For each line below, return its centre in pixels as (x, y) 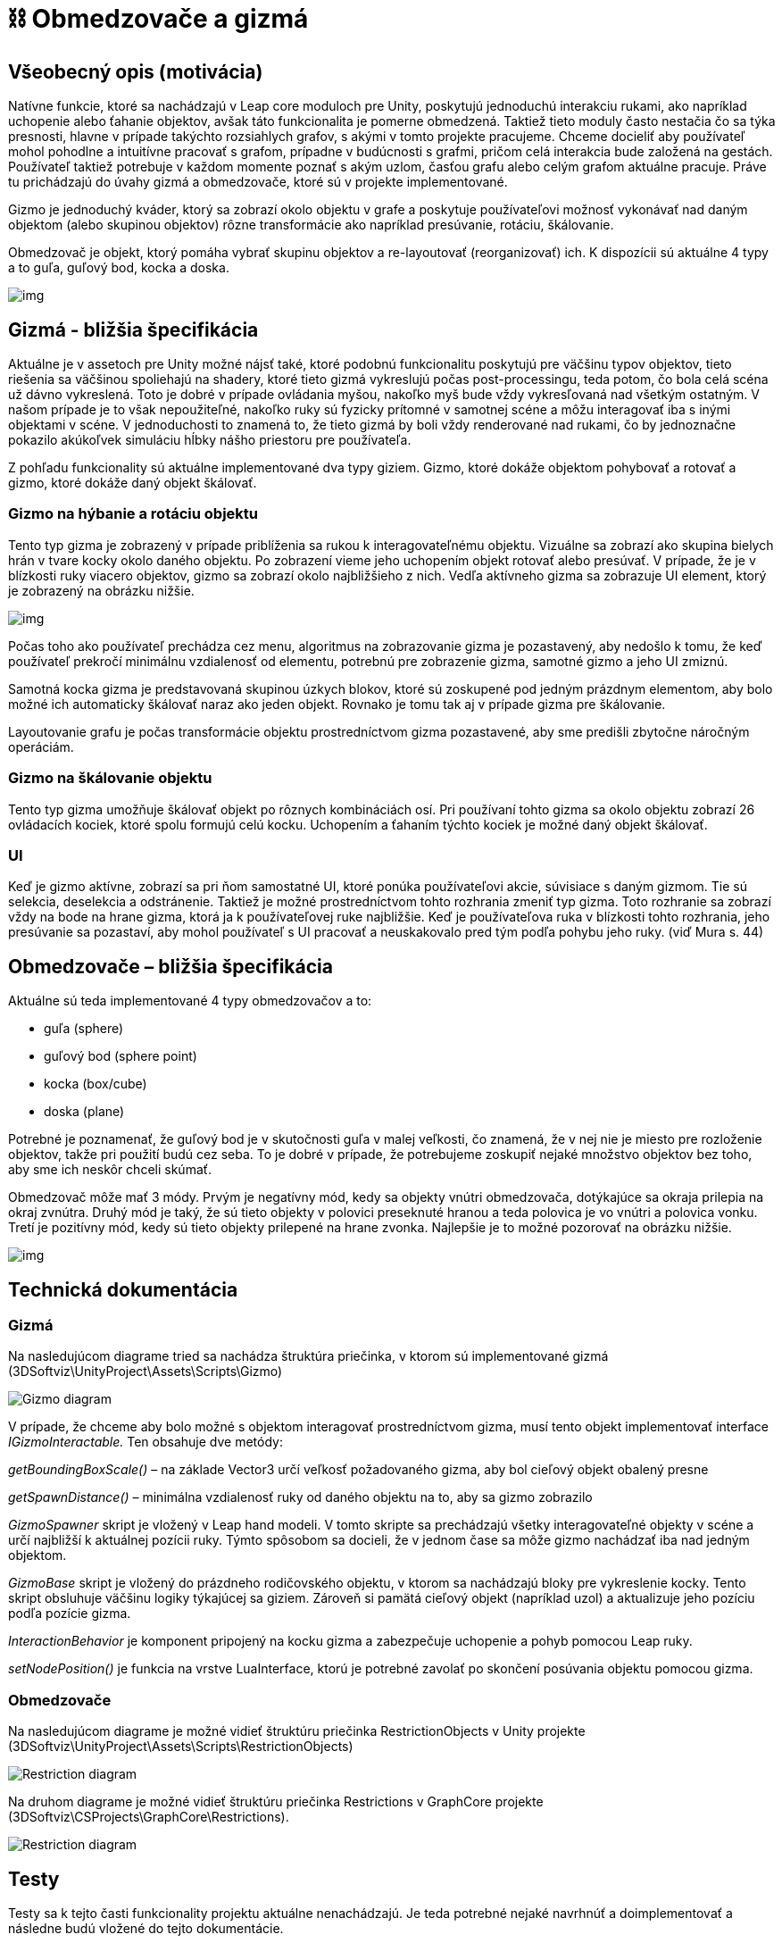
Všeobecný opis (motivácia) (136, 71)
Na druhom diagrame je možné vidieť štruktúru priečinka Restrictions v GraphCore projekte (276, 1802)
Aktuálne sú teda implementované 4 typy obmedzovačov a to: (190, 1001)
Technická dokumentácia (123, 1289)
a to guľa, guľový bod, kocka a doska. (119, 268)
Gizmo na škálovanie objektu (110, 778)
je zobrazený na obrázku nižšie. (101, 590)
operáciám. (41, 746)
